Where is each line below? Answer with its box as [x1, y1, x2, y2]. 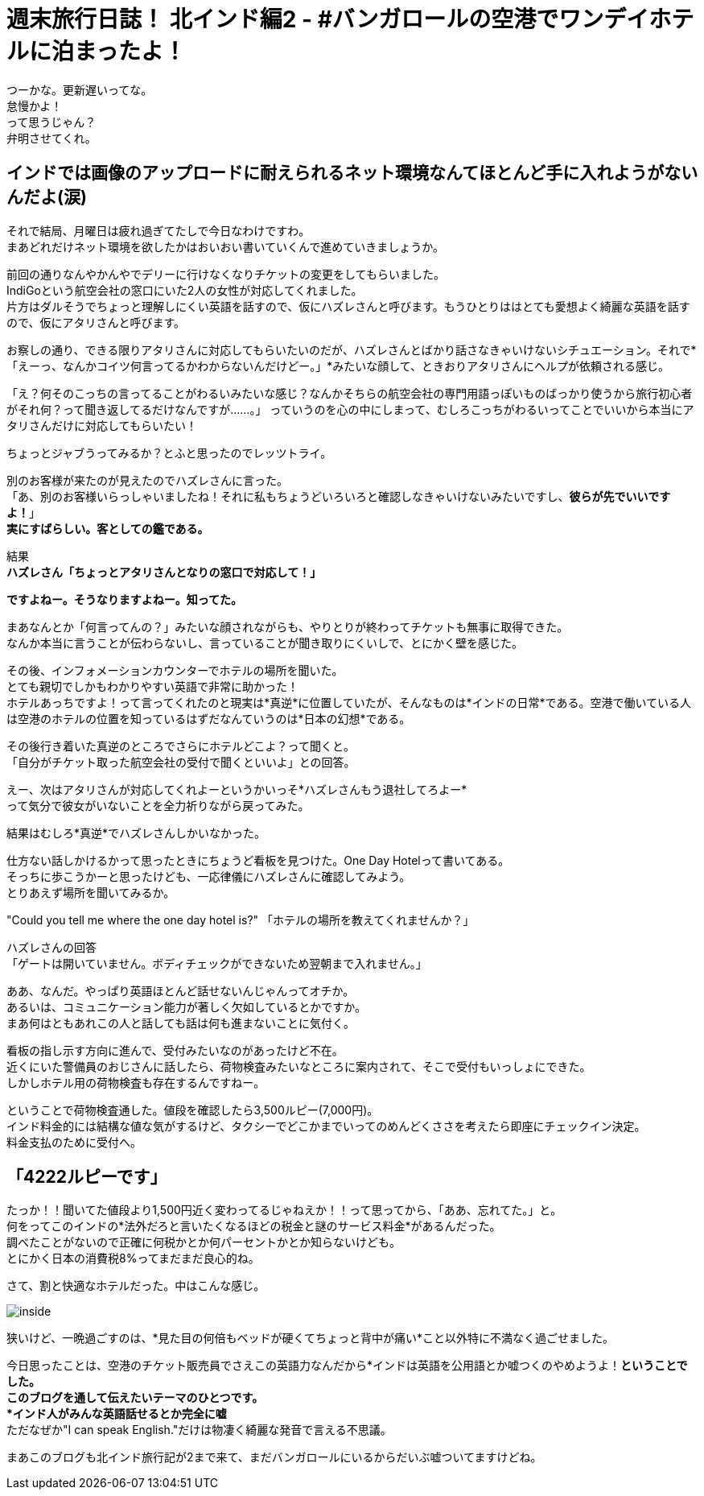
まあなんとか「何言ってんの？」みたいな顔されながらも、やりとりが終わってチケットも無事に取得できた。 [6, 619, 569, 634]
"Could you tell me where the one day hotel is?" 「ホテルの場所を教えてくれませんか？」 [6, 912, 475, 927]
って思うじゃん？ [6, 114, 97, 129]
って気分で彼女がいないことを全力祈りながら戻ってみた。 [6, 798, 310, 812]
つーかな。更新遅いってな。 [6, 82, 153, 97]
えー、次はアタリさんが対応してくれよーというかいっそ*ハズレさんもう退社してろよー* [6, 782, 467, 796]
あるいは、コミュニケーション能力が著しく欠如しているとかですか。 [6, 999, 367, 1014]
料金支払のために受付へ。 [6, 1134, 142, 1149]
